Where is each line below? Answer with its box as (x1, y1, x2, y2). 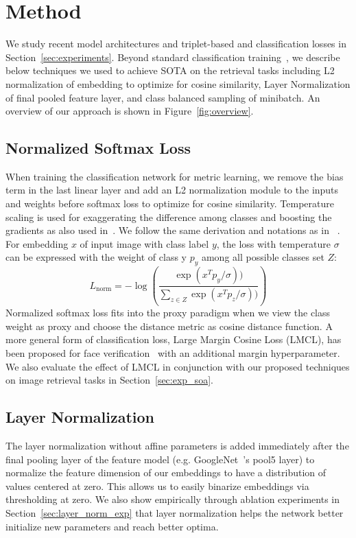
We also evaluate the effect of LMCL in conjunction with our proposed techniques (5, 359, 350, 373)
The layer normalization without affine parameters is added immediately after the (5, 438, 349, 452)
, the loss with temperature (216, 236, 331, 250)
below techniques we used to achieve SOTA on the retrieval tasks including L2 (5, 63, 335, 78)
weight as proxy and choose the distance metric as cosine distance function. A (5, 318, 333, 333)
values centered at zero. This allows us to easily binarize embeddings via (5, 478, 309, 493)
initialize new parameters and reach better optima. (5, 519, 219, 533)
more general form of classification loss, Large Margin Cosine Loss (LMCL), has (5, 332, 342, 347)
